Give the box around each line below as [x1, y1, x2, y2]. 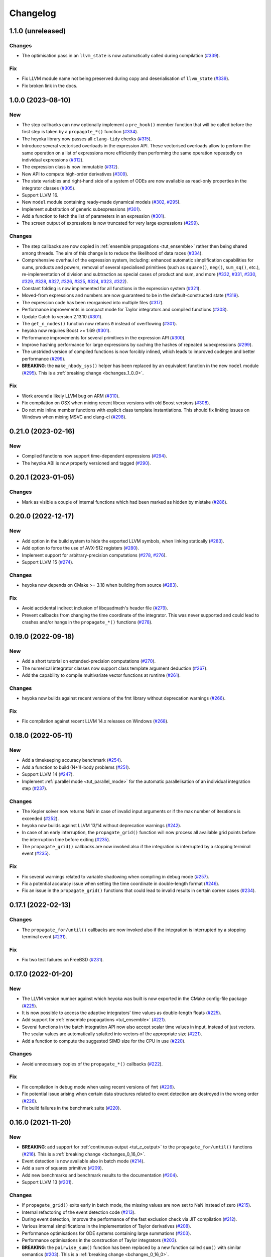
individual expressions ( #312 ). [22, 156, 84, 163]
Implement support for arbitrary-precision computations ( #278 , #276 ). [22, 552, 167, 558]
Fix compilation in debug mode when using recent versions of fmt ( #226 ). [22, 1084, 176, 1090]
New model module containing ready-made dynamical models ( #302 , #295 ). [22, 199, 181, 205]
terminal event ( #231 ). [22, 933, 67, 940]
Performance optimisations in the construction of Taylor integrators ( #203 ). [22, 1237, 178, 1243]
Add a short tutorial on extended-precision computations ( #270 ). [22, 658, 156, 664]
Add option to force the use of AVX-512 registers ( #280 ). [22, 545, 139, 551]
